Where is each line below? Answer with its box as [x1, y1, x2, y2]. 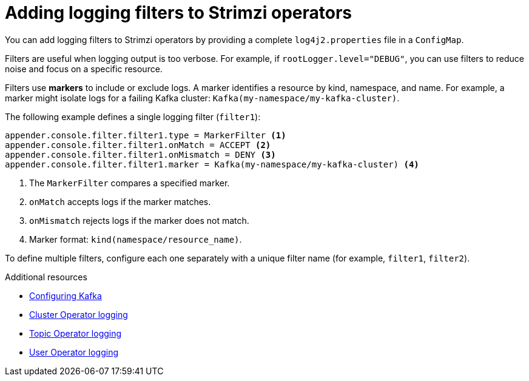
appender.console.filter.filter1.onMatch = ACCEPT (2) [5, 140, 271, 150]
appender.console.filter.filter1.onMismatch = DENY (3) [5, 149, 276, 160]
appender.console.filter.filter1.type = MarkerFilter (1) [5, 130, 286, 140]
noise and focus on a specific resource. [5, 63, 163, 74]
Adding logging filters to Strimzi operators [5, 2, 352, 23]
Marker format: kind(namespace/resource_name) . [29, 234, 242, 244]
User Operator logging [29, 346, 118, 357]
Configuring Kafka [29, 290, 102, 301]
